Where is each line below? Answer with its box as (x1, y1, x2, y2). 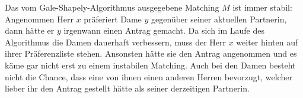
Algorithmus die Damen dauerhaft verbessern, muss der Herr (5, 35, 227, 48)
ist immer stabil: (232, 1, 292, 13)
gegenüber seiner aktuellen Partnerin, (151, 12, 287, 25)
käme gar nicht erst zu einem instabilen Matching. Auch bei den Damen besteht (5, 58, 296, 71)
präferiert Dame (84, 12, 142, 25)
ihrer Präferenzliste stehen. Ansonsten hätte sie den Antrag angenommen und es (5, 47, 297, 60)
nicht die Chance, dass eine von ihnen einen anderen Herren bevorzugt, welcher (5, 70, 292, 83)
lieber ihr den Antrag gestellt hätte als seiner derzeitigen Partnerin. (5, 82, 250, 94)
